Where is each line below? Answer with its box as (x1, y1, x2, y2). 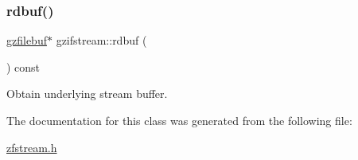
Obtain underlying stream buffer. (6, 85, 168, 102)
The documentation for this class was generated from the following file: (6, 112, 352, 128)
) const (6, 58, 41, 75)
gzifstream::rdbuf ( (56, 32, 147, 49)
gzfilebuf (6, 32, 47, 49)
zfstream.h (6, 139, 57, 155)
